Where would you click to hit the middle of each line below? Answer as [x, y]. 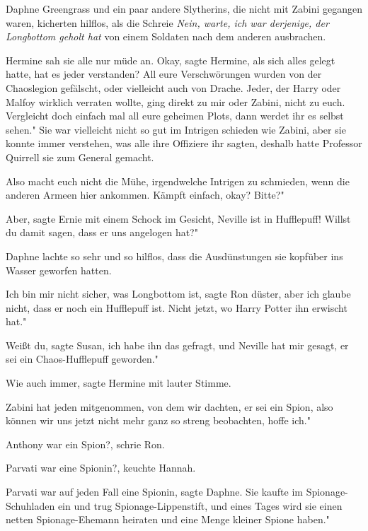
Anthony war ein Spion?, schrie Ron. [85, 444]
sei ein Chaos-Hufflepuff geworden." [82, 359]
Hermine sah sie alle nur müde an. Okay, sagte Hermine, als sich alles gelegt [171, 60]
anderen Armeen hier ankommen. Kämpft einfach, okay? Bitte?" [145, 195]
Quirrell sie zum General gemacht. [80, 157]
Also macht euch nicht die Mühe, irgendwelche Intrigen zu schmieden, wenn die [178, 181]
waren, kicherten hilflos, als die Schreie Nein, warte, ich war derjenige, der [167, 22]
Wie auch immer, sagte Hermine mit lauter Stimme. [119, 383]
